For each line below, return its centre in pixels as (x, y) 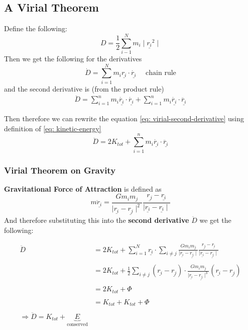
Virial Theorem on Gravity (60, 170)
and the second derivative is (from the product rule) (84, 88)
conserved (77, 325)
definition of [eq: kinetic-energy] (53, 128)
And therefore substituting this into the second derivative (97, 220)
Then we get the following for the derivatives (73, 58)
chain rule (161, 73)
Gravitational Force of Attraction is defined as (83, 188)
